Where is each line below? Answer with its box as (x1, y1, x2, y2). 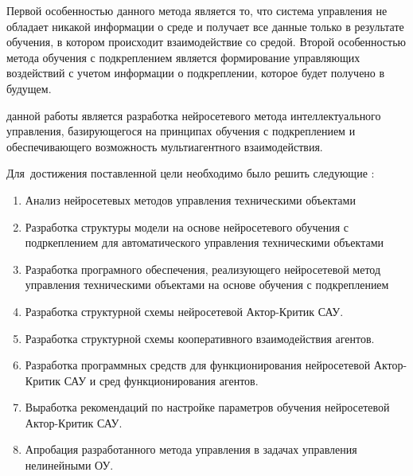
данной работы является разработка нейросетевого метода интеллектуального (6, 107, 381, 123)
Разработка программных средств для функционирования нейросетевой (25, 357, 371, 373)
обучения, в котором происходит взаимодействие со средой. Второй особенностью (6, 33, 407, 50)
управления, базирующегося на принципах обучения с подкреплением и (6, 123, 356, 139)
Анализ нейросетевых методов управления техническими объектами (25, 191, 356, 208)
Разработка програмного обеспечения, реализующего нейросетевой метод (25, 260, 381, 277)
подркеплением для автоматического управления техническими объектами (25, 234, 384, 251)
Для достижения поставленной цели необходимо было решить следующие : (6, 165, 375, 181)
